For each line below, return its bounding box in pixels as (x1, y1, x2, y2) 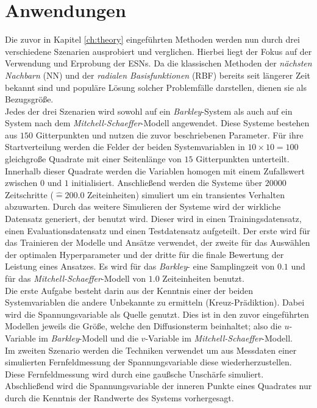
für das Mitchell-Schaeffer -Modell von (5, 272, 146, 284)
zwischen (5, 176, 38, 189)
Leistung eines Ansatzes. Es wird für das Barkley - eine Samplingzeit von (5, 260, 275, 273)
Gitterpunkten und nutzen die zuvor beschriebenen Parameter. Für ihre (35, 128, 304, 141)
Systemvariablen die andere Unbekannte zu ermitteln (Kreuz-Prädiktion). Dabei (5, 296, 305, 309)
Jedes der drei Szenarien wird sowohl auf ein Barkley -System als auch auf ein (5, 104, 293, 117)
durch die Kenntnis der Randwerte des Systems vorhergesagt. (5, 391, 234, 404)
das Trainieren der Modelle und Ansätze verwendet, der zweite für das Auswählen (5, 236, 310, 249)
